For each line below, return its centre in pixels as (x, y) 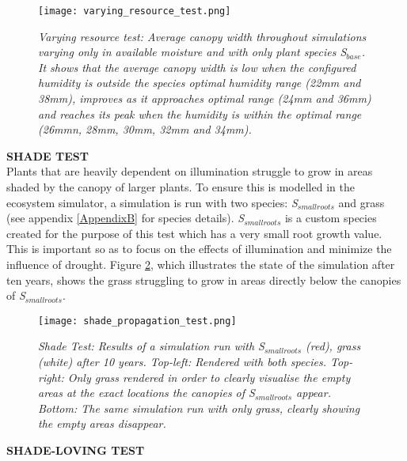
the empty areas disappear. (102, 423)
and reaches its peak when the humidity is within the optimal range (200, 113)
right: (51, 377)
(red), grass (333, 346)
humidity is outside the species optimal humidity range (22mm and (200, 83)
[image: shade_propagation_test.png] (137, 321)
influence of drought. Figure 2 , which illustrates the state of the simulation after (201, 264)
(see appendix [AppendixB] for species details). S (126, 218)
